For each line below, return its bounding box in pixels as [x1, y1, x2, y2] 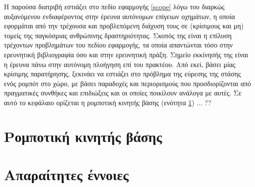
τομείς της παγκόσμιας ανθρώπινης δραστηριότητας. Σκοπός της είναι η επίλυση [4, 30, 232, 40]
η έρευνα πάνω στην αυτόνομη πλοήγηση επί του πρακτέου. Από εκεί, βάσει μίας [4, 59, 235, 69]
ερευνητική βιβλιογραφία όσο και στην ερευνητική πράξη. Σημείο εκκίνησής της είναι [4, 49, 249, 59]
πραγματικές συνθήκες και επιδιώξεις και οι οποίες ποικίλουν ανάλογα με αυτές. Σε [4, 88, 242, 98]
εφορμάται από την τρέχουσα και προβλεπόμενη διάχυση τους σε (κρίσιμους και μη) [4, 21, 244, 31]
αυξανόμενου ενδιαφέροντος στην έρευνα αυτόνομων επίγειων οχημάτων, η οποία [4, 11, 235, 21]
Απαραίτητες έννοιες [4, 164, 129, 185]
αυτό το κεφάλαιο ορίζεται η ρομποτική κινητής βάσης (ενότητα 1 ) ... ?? [4, 97, 211, 107]
